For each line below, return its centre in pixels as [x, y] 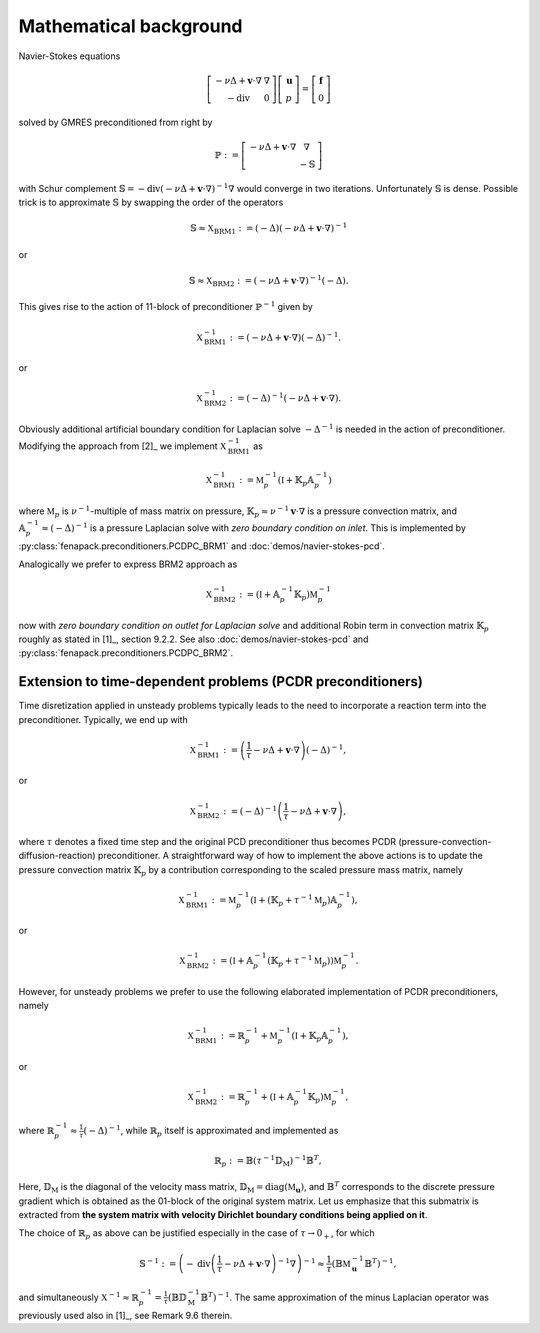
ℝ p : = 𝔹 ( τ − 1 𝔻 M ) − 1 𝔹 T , [267, 1161]
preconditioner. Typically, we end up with [103, 719]
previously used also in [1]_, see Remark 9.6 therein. [125, 1315]
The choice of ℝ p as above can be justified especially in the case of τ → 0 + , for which [196, 1234]
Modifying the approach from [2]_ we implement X [122, 446]
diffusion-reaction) [57, 856]
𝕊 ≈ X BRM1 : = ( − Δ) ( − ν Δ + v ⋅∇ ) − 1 [269, 228]
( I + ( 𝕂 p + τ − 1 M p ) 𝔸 [294, 900]
